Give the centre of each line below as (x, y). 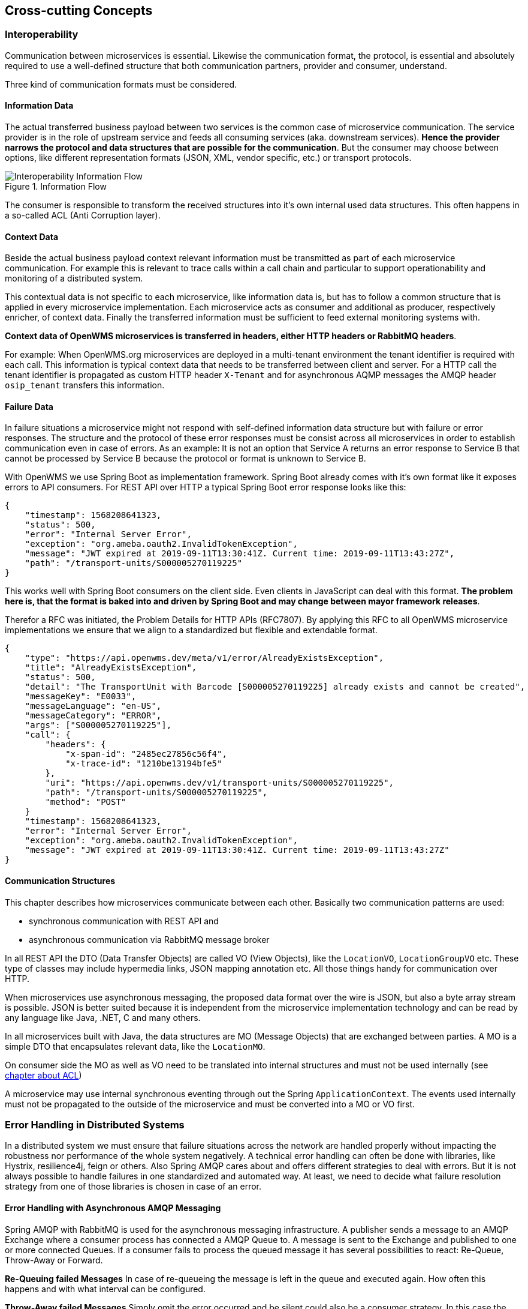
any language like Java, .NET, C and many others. (103, 1017)
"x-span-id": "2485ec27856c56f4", (146, 754)
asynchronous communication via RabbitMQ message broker (149, 939)
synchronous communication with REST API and (124, 921)
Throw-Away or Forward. (54, 1260)
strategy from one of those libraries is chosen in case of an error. (133, 1187)
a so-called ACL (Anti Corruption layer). (83, 215)
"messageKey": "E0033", (81, 697)
